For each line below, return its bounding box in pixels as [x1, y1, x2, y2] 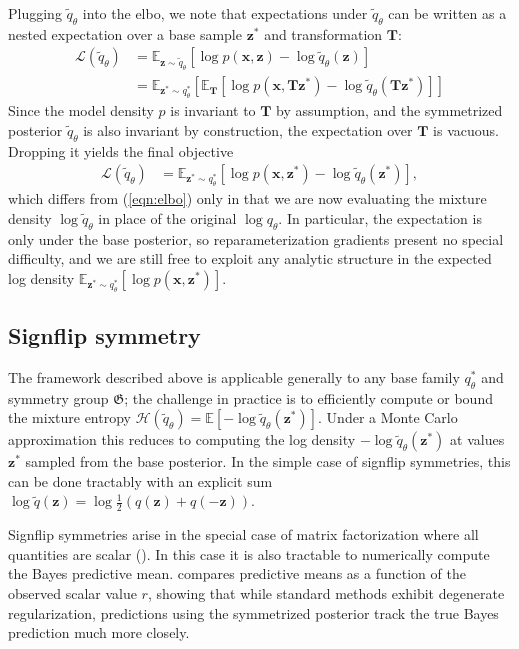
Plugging [8, 3, 62, 23]
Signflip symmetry [8, 320, 201, 351]
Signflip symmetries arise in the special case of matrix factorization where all [8, 524, 479, 545]
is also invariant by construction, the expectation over [83, 119, 413, 140]
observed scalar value [8, 583, 137, 604]
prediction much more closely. [8, 622, 190, 643]
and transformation [264, 23, 383, 44]
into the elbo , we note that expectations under [82, 3, 368, 23]
